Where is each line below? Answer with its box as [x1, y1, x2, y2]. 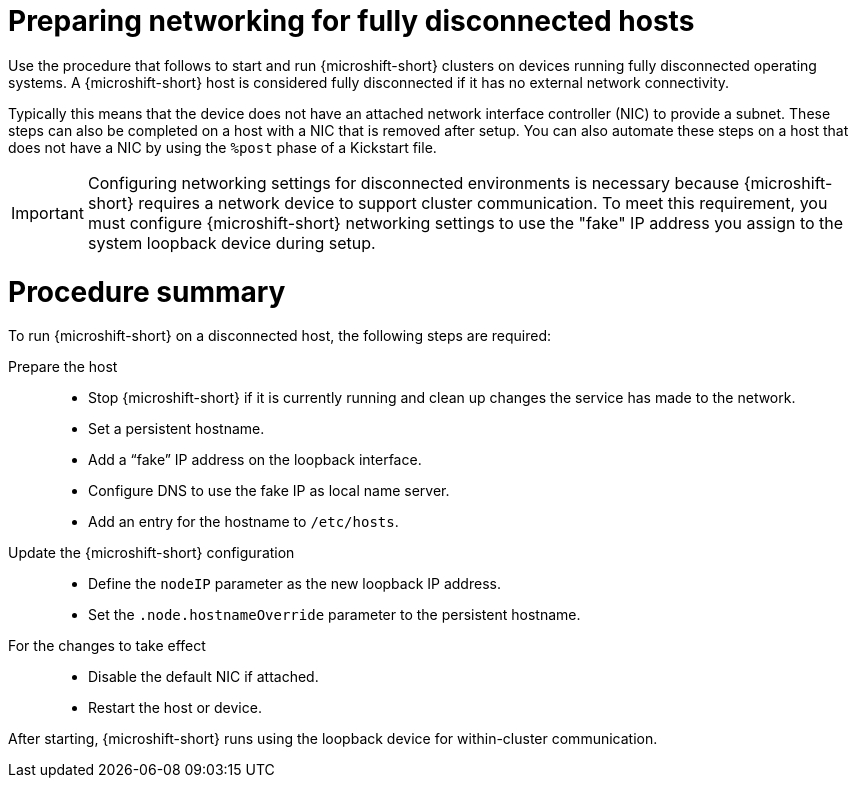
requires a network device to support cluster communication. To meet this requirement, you [138, 192, 828, 213]
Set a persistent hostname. [88, 420, 265, 438]
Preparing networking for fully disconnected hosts [8, 4, 695, 38]
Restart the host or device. [88, 699, 262, 717]
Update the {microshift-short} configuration [8, 544, 295, 562]
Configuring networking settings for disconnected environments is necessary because [87, 172, 740, 193]
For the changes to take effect [8, 637, 206, 655]
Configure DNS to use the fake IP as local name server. [88, 482, 450, 500]
